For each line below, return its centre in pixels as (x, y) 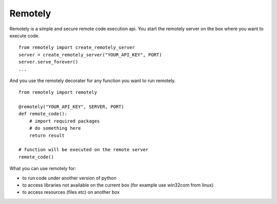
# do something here (55, 128)
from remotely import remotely (58, 93)
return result (47, 135)
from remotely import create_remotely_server (77, 48)
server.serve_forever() (48, 62)
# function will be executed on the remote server (84, 150)
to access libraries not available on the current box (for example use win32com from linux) (118, 185)
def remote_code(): (43, 114)
